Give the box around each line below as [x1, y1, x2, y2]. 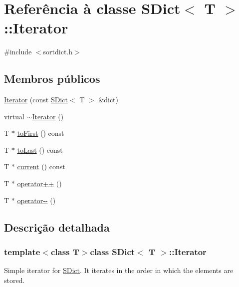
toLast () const [17, 144, 63, 155]
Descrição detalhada [4, 219, 110, 235]
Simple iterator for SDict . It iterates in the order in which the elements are [4, 265, 234, 276]
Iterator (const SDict [4, 94, 68, 105]
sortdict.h [43, 46, 73, 57]
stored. [4, 275, 25, 285]
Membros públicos [4, 71, 100, 86]
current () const [17, 161, 65, 172]
